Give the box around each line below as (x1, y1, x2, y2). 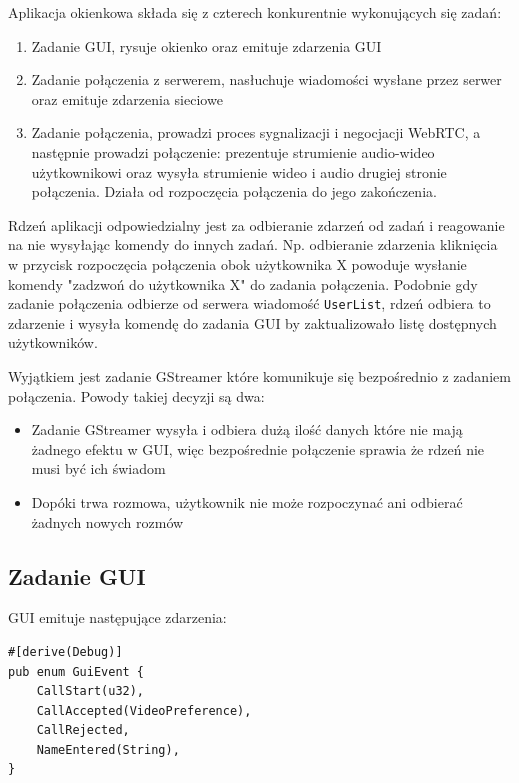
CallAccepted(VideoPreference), (36, 703, 252, 718)
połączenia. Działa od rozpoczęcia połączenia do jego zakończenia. (31, 181, 437, 202)
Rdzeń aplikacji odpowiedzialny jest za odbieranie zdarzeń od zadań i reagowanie (8, 214, 505, 235)
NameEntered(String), (36, 742, 180, 757)
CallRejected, (36, 723, 130, 738)
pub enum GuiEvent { (8, 664, 145, 679)
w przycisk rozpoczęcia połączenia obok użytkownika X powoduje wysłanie (8, 253, 467, 274)
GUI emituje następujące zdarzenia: (8, 607, 227, 628)
